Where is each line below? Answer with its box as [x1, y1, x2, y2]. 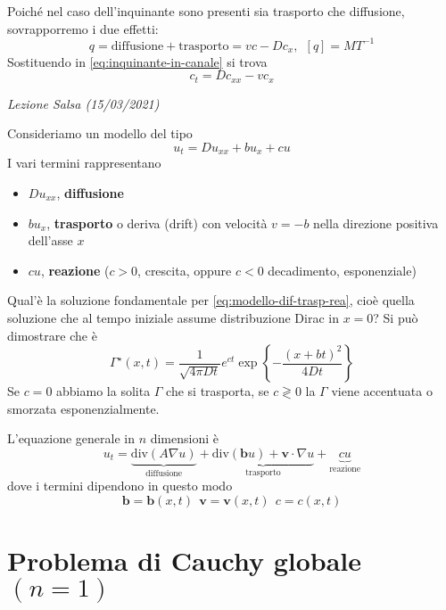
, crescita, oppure [137, 260, 232, 279]
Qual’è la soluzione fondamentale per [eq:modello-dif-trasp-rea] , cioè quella [7, 291, 415, 309]
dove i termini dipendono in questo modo [7, 476, 233, 495]
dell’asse [28, 231, 73, 250]
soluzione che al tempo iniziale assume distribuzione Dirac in [7, 308, 339, 326]
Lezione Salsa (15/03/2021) [7, 94, 160, 112]
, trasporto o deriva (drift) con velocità [46, 213, 268, 232]
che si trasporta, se [166, 382, 269, 400]
